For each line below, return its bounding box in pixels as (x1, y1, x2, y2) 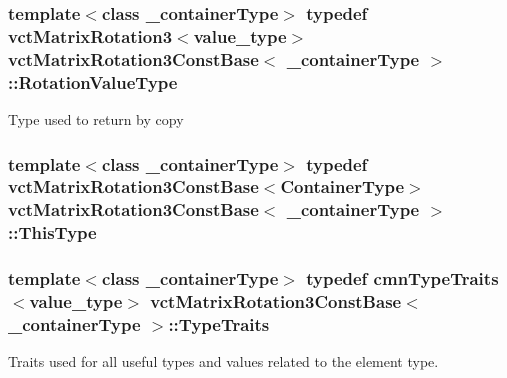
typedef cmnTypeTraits (306, 266, 499, 291)
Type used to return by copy (8, 108, 184, 129)
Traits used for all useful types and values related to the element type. (8, 351, 439, 372)
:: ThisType (8, 220, 97, 245)
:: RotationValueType (8, 69, 178, 94)
